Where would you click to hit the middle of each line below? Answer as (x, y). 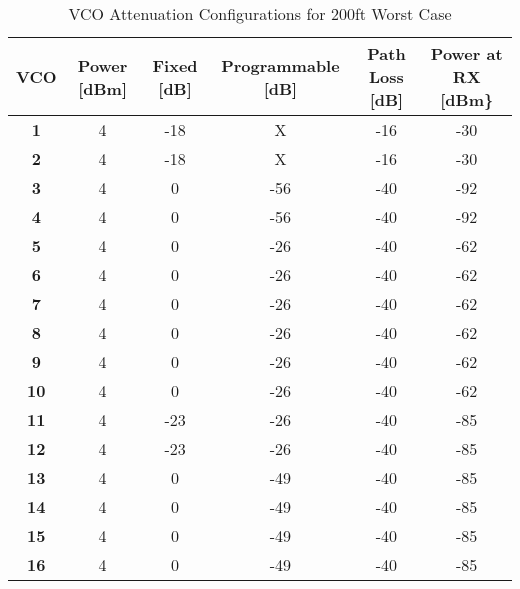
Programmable (280, 65)
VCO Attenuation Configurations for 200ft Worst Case (260, 13)
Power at (466, 53)
